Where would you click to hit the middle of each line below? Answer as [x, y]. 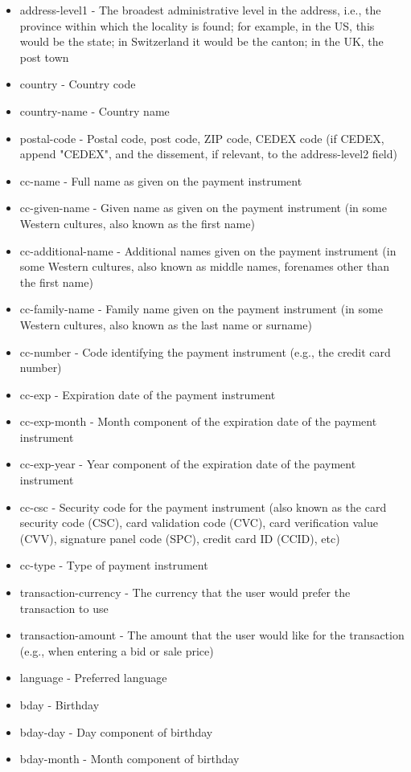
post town [44, 57]
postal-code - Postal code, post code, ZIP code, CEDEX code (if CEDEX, [202, 138]
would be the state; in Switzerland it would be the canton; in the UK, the [201, 41]
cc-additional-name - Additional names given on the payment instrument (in [208, 250]
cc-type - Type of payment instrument [114, 565]
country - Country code [78, 84]
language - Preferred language [93, 678]
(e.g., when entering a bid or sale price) [117, 650]
